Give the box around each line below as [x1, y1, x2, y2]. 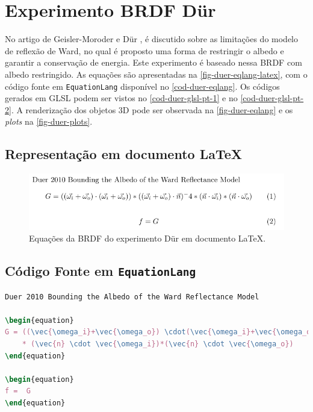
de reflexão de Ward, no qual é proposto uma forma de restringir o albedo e [5, 44, 284, 57]
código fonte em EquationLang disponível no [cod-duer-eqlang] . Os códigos [5, 80, 280, 92]
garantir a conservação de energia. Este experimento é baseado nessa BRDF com [5, 56, 302, 69]
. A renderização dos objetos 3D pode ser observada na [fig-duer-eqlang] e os [11, 103, 293, 116]
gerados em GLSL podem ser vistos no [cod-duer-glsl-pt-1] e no [5, 92, 238, 104]
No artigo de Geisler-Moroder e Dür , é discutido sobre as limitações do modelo [5, 33, 298, 45]
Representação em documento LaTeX [5, 145, 243, 163]
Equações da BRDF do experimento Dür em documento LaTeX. [29, 232, 266, 245]
